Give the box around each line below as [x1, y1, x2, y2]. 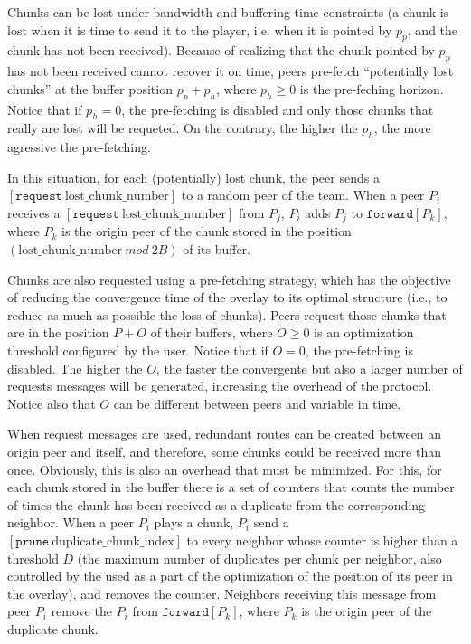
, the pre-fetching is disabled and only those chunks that [121, 99, 434, 118]
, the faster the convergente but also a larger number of [155, 358, 463, 377]
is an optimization [314, 323, 414, 342]
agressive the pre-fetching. [7, 137, 151, 156]
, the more [373, 118, 431, 137]
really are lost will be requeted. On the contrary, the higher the [7, 118, 358, 137]
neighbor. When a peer [7, 513, 135, 532]
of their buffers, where [150, 323, 273, 342]
